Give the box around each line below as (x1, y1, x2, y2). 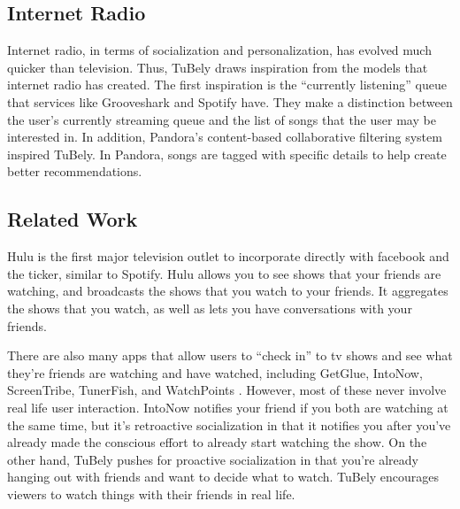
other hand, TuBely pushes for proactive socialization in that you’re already (7, 450, 418, 468)
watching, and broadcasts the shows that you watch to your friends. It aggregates (7, 281, 448, 300)
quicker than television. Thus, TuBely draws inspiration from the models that (7, 58, 428, 76)
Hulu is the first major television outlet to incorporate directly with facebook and (7, 247, 449, 266)
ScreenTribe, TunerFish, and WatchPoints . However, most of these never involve (7, 381, 447, 399)
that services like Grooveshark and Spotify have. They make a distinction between (7, 92, 453, 111)
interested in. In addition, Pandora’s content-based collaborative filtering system (7, 127, 442, 146)
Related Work (7, 205, 138, 233)
